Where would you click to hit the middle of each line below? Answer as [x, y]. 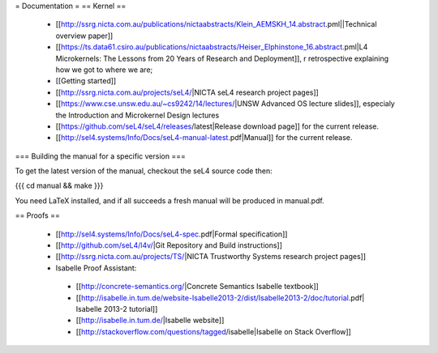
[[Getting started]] [86, 81]
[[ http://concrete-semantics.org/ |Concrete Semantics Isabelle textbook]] [198, 287]
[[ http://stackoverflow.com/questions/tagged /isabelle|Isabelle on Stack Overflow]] [214, 331]
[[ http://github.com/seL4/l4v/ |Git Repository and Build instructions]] [169, 245]
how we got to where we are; [104, 70]
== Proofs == [37, 215]
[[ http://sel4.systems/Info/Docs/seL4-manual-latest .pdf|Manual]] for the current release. [204, 138]
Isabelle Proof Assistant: [96, 268]
